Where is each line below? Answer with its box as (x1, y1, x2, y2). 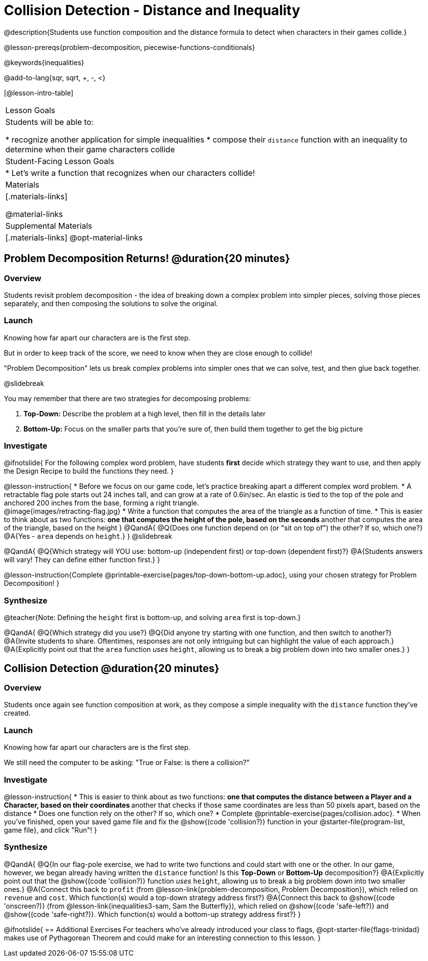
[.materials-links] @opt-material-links (5, 232, 143, 242)
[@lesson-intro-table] (4, 88, 73, 97)
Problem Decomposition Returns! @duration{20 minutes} (4, 252, 290, 265)
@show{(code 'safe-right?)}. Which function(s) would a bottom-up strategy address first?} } (4, 910, 301, 918)
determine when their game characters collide (5, 144, 175, 154)
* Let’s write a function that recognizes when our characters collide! (5, 168, 255, 178)
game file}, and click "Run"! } (4, 825, 97, 834)
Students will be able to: (5, 117, 94, 127)
